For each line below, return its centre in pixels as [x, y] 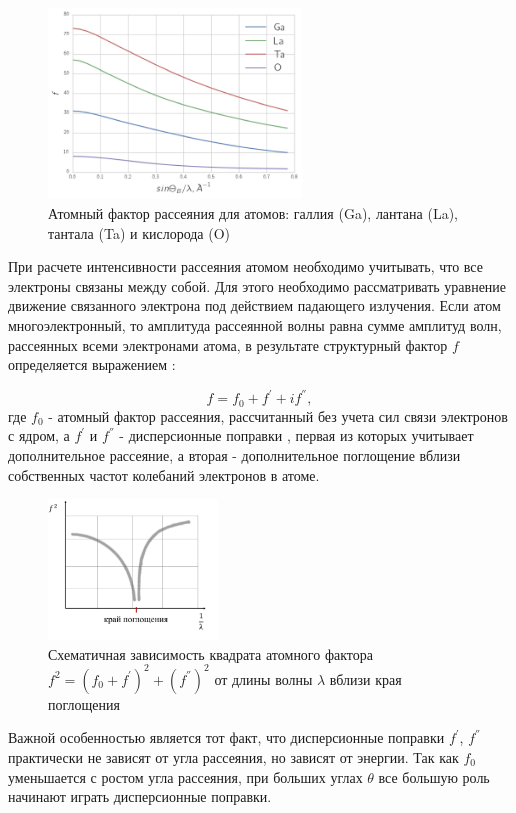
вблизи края [365, 678]
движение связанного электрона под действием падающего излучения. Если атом [254, 305]
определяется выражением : [92, 364]
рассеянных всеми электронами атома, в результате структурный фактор [228, 344]
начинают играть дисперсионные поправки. [140, 796]
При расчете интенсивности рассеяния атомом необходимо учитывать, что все [245, 266]
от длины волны [263, 678]
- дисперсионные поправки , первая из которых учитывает [296, 435]
